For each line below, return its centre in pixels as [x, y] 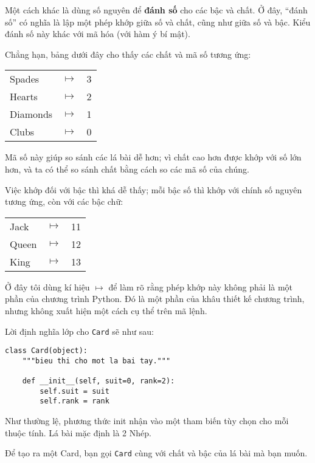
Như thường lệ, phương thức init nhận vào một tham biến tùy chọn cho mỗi [147, 421]
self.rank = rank [74, 401]
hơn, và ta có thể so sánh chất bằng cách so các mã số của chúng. [127, 169]
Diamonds [31, 114]
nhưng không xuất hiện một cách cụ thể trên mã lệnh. [106, 310]
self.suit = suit [74, 391]
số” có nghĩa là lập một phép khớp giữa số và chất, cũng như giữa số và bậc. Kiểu [158, 22]
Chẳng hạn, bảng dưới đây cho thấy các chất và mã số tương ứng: [128, 54]
